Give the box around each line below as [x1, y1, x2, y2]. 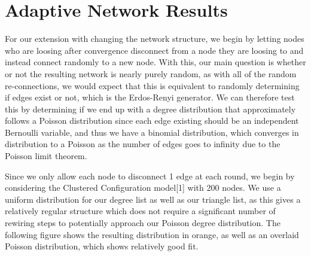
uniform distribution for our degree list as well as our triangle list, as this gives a [5, 193, 301, 205]
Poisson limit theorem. [5, 150, 87, 162]
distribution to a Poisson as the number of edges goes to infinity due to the [5, 138, 280, 150]
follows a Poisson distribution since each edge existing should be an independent [5, 114, 299, 127]
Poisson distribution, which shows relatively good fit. [5, 240, 199, 252]
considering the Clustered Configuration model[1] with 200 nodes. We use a [5, 181, 281, 194]
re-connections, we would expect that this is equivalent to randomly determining [5, 79, 300, 92]
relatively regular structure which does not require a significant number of [5, 205, 276, 217]
